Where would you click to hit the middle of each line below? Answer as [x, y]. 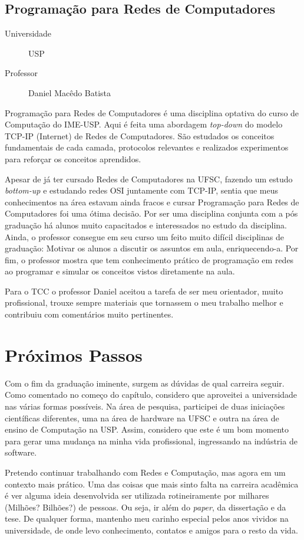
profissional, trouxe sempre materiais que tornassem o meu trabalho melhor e [144, 302]
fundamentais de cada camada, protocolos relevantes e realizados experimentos [147, 147]
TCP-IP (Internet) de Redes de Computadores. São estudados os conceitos [140, 135]
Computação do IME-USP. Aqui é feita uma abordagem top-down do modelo [144, 124]
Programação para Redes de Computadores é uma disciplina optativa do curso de [152, 112]
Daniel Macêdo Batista [70, 92]
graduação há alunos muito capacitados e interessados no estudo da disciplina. [146, 225]
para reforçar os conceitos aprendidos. [73, 158]
